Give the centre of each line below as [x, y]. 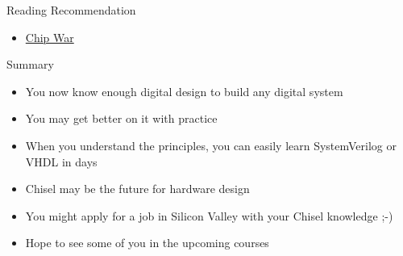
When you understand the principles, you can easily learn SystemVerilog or [211, 145]
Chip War [50, 37]
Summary [30, 64]
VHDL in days [61, 161]
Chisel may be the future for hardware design [137, 189]
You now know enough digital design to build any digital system [184, 91]
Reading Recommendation [71, 10]
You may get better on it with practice [121, 118]
